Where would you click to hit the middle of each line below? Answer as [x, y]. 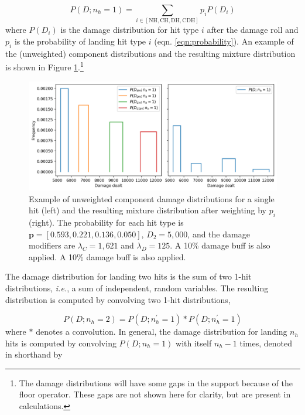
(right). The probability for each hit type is [106, 222]
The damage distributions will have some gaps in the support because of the [156, 382]
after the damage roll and [253, 30]
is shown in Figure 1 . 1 [44, 66]
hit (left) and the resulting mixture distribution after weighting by [148, 210]
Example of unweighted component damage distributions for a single [152, 198]
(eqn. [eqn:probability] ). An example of [224, 41]
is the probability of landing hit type [80, 41]
